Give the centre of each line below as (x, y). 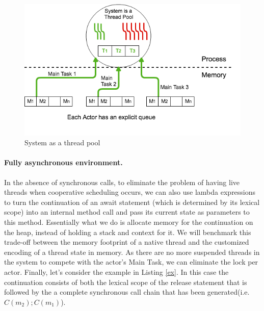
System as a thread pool (62, 142)
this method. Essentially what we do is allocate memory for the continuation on (129, 222)
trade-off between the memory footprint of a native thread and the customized (127, 242)
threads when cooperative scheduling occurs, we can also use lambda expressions (130, 192)
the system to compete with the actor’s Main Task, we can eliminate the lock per (131, 262)
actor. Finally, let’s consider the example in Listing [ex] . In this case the (116, 271)
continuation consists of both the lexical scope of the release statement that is (126, 282)
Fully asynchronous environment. (63, 162)
